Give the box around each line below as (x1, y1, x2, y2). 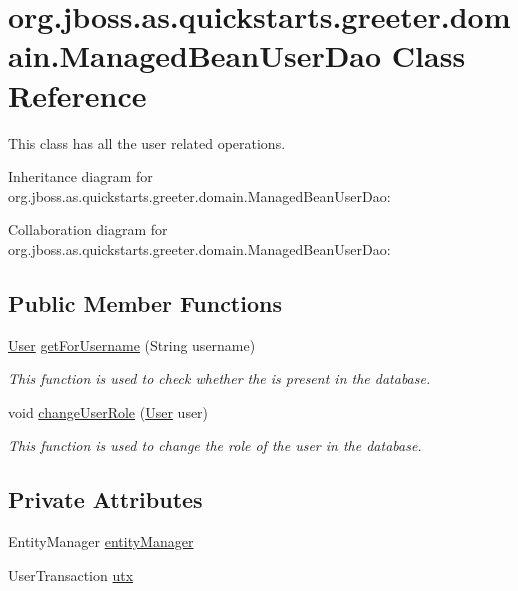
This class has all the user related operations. (8, 132, 286, 153)
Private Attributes (8, 484, 203, 515)
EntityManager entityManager (8, 531, 194, 552)
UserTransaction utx (8, 564, 134, 585)
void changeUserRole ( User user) (8, 401, 209, 422)
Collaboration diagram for (8, 219, 168, 240)
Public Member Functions (8, 287, 282, 318)
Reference (8, 74, 147, 115)
